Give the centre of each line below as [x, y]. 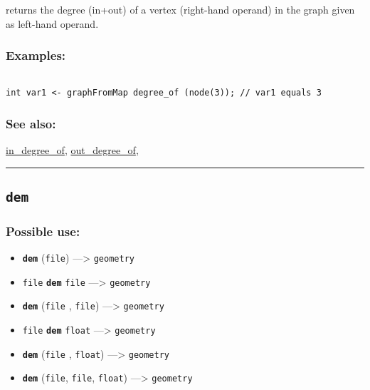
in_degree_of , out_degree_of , [72, 149]
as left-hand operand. [52, 23]
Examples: [36, 55]
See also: [31, 123]
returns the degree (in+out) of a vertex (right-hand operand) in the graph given [180, 9]
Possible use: [43, 231]
